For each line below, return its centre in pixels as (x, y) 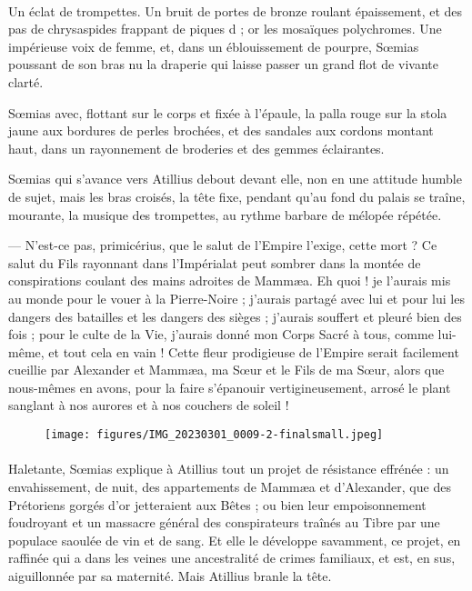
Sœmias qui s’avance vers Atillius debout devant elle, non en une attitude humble (235, 179)
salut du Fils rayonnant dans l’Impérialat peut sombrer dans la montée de (215, 262)
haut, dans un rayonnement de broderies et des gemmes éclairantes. (196, 148)
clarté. (26, 81)
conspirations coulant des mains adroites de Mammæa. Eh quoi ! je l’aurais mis (230, 280)
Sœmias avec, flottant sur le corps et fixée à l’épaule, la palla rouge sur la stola (228, 112)
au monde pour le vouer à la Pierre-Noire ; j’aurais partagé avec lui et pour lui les (236, 298)
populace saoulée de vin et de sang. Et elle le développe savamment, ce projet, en (235, 540)
